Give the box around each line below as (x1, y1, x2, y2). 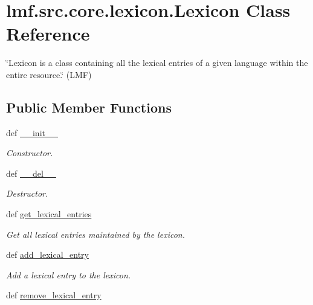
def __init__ (6, 126, 58, 139)
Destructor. (6, 187, 48, 200)
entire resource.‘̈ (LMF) (6, 68, 92, 80)
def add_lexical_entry (6, 248, 89, 261)
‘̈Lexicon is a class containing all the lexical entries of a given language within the (6, 56, 308, 69)
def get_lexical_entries (6, 208, 92, 220)
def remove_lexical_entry (6, 289, 102, 301)
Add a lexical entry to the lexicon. (6, 268, 131, 281)
